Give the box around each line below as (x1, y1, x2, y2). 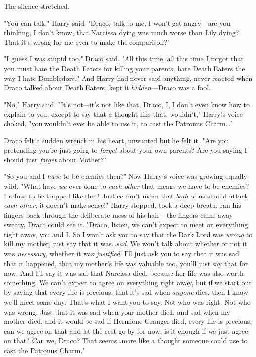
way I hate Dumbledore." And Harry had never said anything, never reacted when (4, 73, 253, 83)
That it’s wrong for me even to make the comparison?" (4, 37, 170, 47)
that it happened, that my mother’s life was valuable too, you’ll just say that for (4, 258, 248, 268)
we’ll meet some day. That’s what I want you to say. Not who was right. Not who (4, 297, 251, 307)
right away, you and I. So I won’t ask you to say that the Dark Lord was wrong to (4, 229, 253, 239)
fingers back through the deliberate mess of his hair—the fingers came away (4, 209, 233, 220)
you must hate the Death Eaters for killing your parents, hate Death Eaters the (4, 63, 245, 73)
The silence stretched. (4, 1, 70, 11)
